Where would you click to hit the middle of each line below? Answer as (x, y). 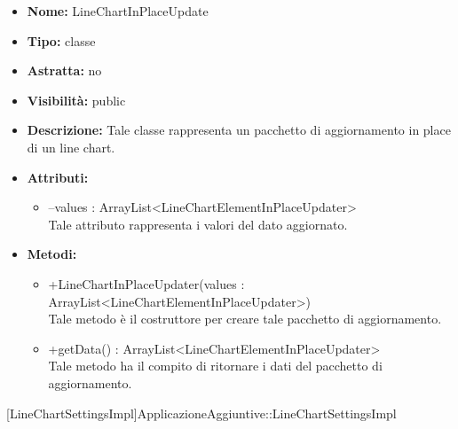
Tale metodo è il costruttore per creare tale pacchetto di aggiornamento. (245, 319)
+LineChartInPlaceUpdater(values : (146, 283)
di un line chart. (71, 147)
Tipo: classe (61, 40)
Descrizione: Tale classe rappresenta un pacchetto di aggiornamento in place (239, 130)
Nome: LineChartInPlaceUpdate (118, 11)
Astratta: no (64, 70)
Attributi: (58, 177)
